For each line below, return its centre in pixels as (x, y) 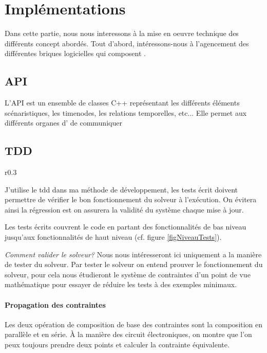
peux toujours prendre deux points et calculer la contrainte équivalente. (117, 345)
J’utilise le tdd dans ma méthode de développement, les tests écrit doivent (121, 189)
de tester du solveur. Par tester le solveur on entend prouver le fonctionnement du (134, 264)
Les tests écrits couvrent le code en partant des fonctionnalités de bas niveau (126, 227)
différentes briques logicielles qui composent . (75, 53)
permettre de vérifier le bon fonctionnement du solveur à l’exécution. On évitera (131, 199)
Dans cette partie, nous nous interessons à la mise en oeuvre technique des (122, 33)
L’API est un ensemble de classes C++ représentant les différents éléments (122, 103)
